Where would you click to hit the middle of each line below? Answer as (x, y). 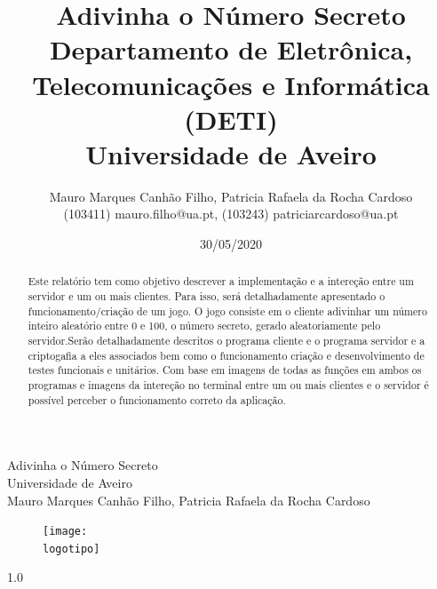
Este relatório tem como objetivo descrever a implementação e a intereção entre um (221, 281)
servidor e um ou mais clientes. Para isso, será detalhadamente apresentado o (207, 296)
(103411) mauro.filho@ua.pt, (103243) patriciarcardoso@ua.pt (231, 214)
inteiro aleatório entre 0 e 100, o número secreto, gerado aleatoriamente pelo (204, 326)
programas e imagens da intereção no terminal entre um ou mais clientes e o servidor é (228, 385)
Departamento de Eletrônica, (231, 49)
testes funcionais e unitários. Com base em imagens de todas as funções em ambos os (225, 370)
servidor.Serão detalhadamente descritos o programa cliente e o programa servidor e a (226, 341)
